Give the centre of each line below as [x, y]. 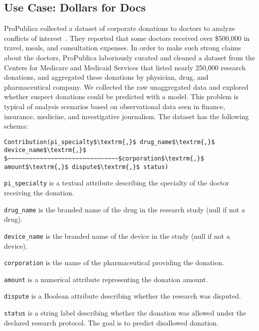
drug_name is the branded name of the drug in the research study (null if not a [125, 209]
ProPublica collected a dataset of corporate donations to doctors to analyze [120, 28]
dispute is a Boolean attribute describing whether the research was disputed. [123, 296]
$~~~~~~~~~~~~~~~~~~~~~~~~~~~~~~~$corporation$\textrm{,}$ [104, 159]
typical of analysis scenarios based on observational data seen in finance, [115, 106]
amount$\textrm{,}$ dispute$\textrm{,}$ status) [86, 167]
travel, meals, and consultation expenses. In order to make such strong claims [123, 48]
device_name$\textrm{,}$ [45, 150]
